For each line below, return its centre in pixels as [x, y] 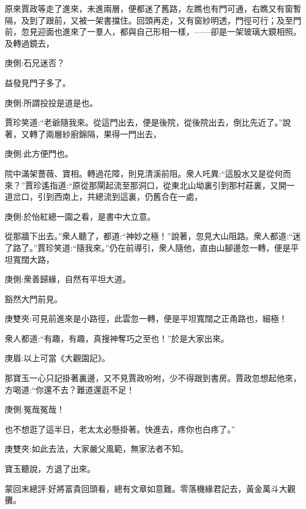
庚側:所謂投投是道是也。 [51, 102]
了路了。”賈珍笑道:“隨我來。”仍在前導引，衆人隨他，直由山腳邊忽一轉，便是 [148, 247]
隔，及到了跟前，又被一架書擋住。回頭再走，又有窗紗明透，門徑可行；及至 [149, 20]
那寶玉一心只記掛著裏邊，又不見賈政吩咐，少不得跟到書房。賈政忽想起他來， [153, 378]
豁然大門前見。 [34, 298]
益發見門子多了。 [38, 82]
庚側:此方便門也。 [39, 153]
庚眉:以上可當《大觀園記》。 [57, 358]
